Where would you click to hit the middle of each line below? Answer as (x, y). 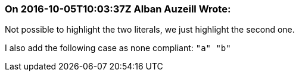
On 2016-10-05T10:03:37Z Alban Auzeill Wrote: (118, 9)
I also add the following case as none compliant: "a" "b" (118, 48)
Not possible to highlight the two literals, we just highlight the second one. (150, 30)
